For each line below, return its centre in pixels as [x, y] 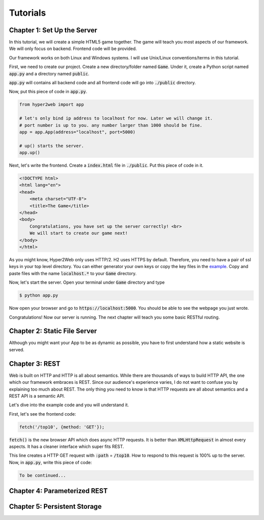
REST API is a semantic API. [37, 396]
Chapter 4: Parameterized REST [58, 491]
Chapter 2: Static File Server [53, 331]
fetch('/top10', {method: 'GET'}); [62, 427]
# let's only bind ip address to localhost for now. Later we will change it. [116, 118]
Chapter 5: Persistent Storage [55, 507]
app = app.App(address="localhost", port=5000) [77, 132]
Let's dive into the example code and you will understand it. [69, 405]
